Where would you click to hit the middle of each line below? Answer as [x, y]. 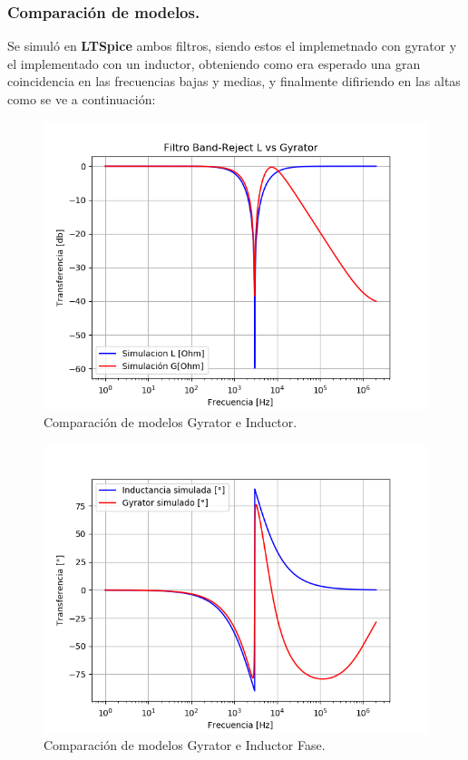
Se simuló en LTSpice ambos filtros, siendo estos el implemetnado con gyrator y [232, 46]
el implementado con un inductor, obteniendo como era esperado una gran [214, 63]
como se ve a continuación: [82, 99]
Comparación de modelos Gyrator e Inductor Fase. [185, 745]
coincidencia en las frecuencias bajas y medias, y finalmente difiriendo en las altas [234, 81]
